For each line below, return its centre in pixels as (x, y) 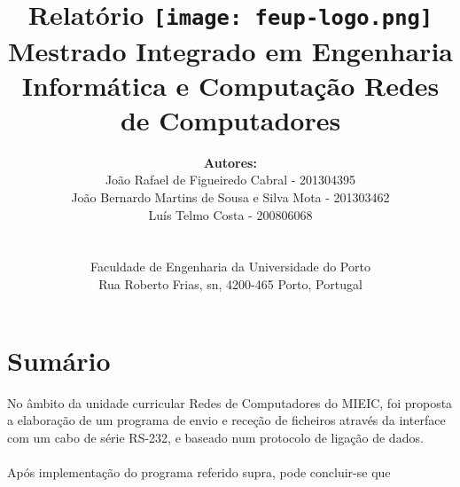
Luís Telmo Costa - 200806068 (230, 214)
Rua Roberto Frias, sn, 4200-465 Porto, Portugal (230, 283)
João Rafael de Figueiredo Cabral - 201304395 (230, 180)
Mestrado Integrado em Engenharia (230, 50)
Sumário (59, 360)
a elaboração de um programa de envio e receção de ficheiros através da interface (226, 420)
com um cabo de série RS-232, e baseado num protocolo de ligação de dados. (215, 437)
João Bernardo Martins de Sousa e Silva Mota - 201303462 (230, 197)
